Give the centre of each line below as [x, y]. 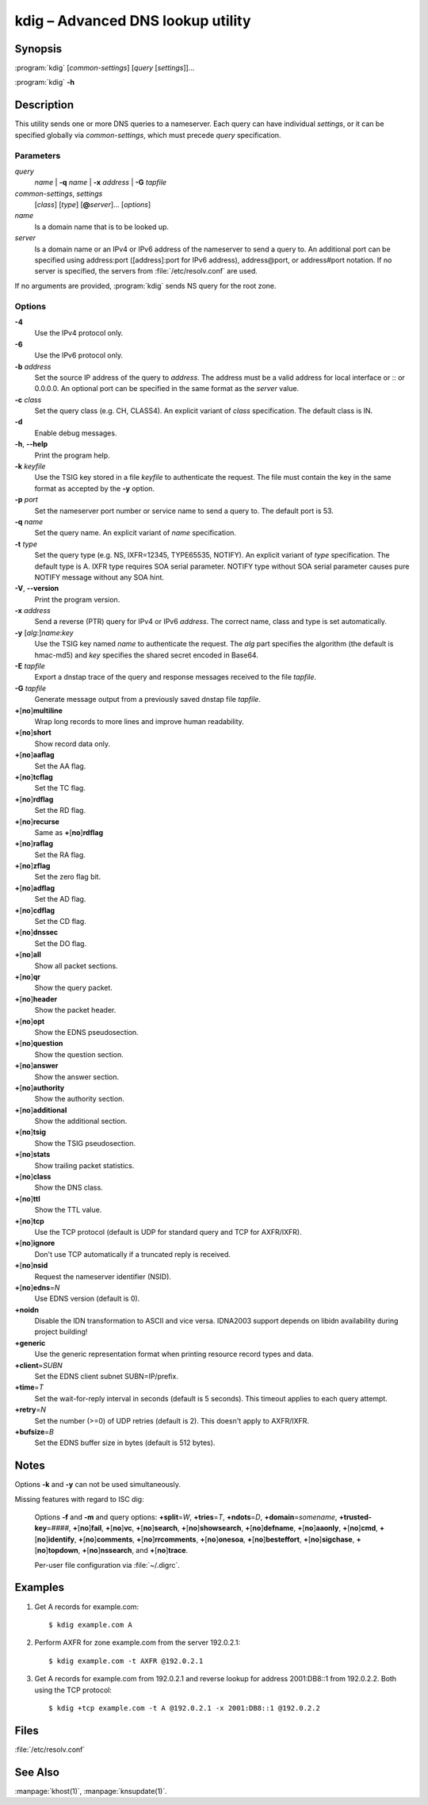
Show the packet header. [75, 1010]
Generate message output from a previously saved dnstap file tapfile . [148, 699]
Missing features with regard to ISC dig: [79, 1499]
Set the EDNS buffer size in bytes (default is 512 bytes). [125, 1443]
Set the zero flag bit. [68, 877]
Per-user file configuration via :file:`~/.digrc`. [107, 1565]
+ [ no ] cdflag [35, 910]
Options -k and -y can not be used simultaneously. [98, 1485]
